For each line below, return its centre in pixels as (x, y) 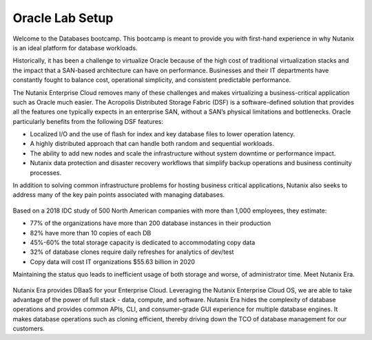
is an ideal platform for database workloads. (75, 47)
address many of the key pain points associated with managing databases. (119, 195)
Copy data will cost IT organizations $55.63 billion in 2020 (113, 262)
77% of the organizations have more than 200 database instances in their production (151, 223)
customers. (29, 329)
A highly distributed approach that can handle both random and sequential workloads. (152, 144)
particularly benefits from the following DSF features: (88, 121)
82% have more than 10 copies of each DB (91, 233)
